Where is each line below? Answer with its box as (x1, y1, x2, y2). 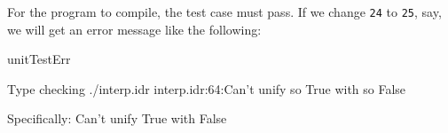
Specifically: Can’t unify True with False (7, 109, 227, 128)
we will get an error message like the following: (7, 20, 262, 38)
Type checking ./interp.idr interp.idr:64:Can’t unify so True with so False (7, 79, 406, 98)
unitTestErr (7, 50, 71, 68)
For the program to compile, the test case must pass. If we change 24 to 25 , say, (7, 3, 442, 20)
